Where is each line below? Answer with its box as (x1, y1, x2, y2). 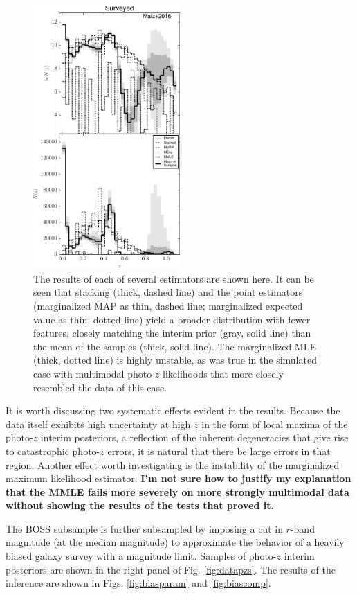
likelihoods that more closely (163, 366, 284, 380)
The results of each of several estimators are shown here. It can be (33, 271, 314, 285)
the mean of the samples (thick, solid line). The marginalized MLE (33, 339, 316, 353)
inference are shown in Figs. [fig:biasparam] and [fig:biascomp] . (6, 576, 271, 590)
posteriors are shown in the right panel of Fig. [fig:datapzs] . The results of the (6, 562, 336, 576)
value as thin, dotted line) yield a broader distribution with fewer (33, 312, 311, 326)
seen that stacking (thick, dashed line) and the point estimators (33, 285, 303, 299)
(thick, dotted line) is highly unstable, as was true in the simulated (33, 353, 317, 367)
